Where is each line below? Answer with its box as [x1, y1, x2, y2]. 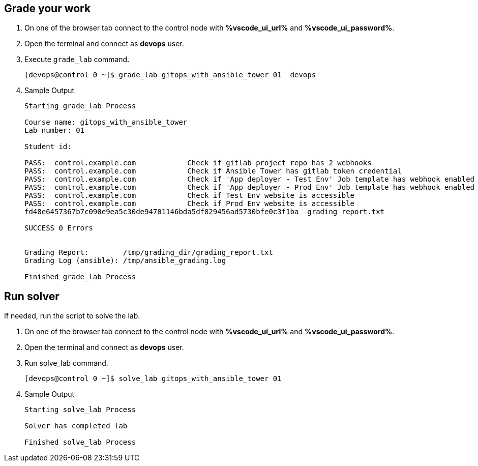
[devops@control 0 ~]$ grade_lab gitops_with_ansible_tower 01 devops [24, 71, 316, 79]
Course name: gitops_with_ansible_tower [24, 118, 188, 127]
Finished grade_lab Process [24, 273, 136, 281]
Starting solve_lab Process [24, 405, 136, 414]
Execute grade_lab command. [24, 55, 130, 64]
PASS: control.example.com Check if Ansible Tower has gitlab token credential [24, 167, 402, 176]
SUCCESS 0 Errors [24, 224, 93, 232]
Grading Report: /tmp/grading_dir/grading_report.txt [24, 248, 273, 257]
